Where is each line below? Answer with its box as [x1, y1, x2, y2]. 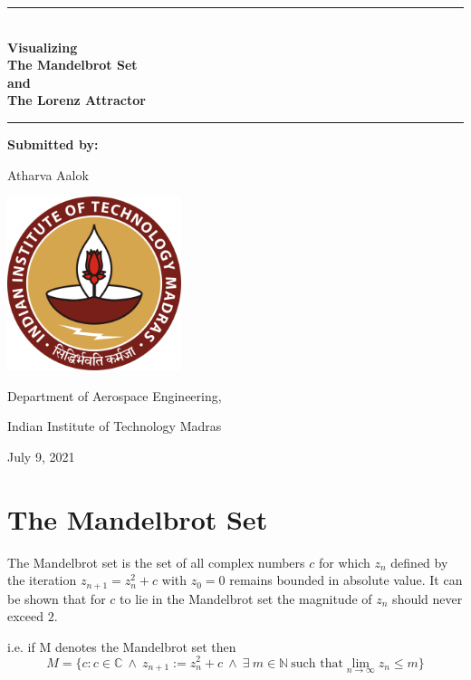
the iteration [7, 570, 77, 589]
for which [318, 552, 370, 571]
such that [291, 656, 343, 670]
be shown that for [7, 589, 106, 608]
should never [392, 589, 463, 608]
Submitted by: [7, 134, 99, 153]
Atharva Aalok [7, 165, 89, 184]
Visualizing [7, 37, 78, 56]
